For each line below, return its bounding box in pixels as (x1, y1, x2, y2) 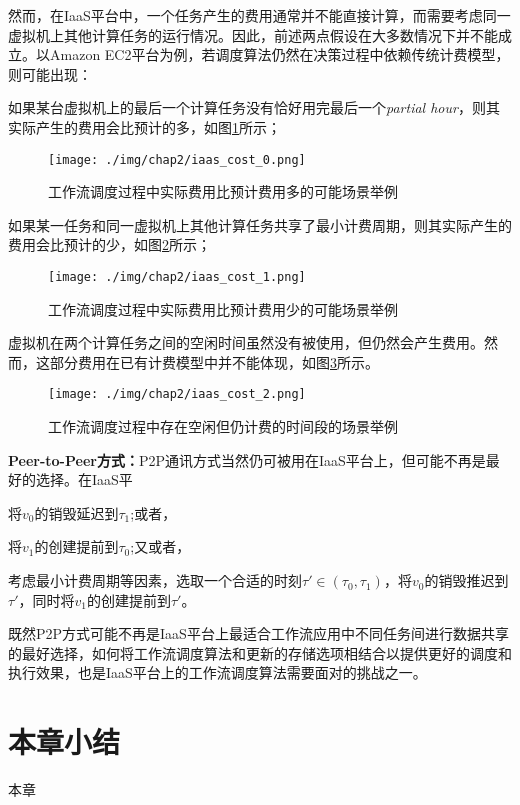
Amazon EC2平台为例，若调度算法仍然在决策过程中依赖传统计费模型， (49, 44, 510, 65)
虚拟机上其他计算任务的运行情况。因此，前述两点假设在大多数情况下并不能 (8, 24, 498, 45)
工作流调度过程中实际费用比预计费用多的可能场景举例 (48, 181, 398, 202)
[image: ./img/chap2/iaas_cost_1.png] (48, 270, 306, 284)
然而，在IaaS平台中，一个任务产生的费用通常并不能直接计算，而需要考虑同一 (8, 5, 511, 25)
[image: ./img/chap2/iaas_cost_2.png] (48, 387, 306, 402)
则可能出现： (8, 63, 92, 84)
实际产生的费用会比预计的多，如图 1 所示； (8, 116, 281, 137)
